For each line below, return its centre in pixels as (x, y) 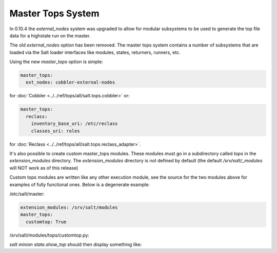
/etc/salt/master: (27, 194)
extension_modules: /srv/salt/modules (69, 207)
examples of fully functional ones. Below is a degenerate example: (80, 184)
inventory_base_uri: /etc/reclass (74, 124)
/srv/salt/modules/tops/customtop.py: (50, 235)
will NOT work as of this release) (44, 168)
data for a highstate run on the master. (50, 35)
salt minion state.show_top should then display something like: (76, 245)
